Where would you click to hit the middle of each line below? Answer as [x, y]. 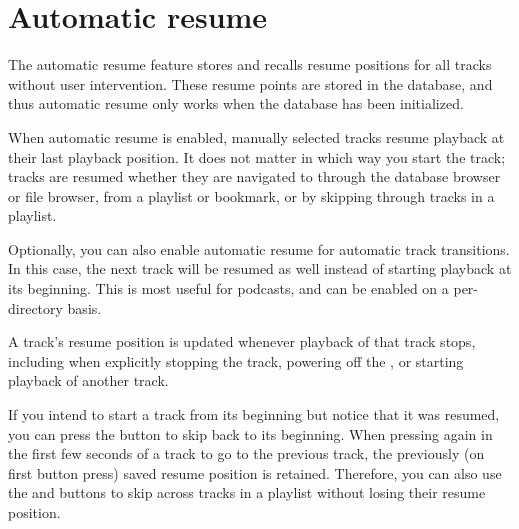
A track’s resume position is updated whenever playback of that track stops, [242, 341]
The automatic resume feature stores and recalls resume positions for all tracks [250, 64]
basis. [84, 307]
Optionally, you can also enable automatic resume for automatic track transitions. [259, 248]
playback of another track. [88, 380]
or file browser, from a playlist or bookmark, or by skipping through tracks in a [251, 195]
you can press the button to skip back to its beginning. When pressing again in [250, 433]
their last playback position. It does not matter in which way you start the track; [257, 156]
